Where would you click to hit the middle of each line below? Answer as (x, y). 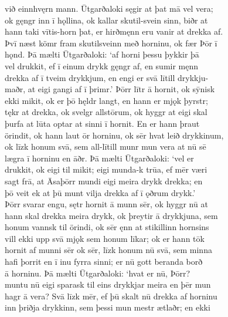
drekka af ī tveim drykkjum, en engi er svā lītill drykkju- (107, 77)
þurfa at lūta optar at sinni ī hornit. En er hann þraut (102, 123)
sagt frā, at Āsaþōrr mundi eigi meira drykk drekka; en (104, 181)
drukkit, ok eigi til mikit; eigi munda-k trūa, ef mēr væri (106, 169)
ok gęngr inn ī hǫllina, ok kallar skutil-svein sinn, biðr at (106, 20)
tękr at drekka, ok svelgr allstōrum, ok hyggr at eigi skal (106, 112)
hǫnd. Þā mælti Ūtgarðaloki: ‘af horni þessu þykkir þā (102, 54)
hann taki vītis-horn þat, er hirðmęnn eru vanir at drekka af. (114, 31)
